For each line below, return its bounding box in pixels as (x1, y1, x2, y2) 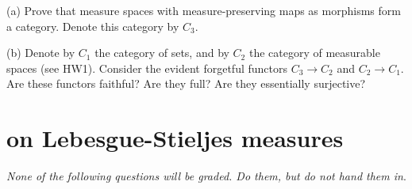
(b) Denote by (6, 44, 75, 61)
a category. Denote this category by (6, 17, 179, 34)
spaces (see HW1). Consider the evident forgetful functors (6, 59, 287, 76)
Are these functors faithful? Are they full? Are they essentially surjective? (6, 75, 366, 92)
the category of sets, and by (94, 44, 229, 61)
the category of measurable (248, 44, 380, 61)
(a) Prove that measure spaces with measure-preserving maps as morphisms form (6, 2, 401, 18)
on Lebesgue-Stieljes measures (6, 122, 344, 154)
